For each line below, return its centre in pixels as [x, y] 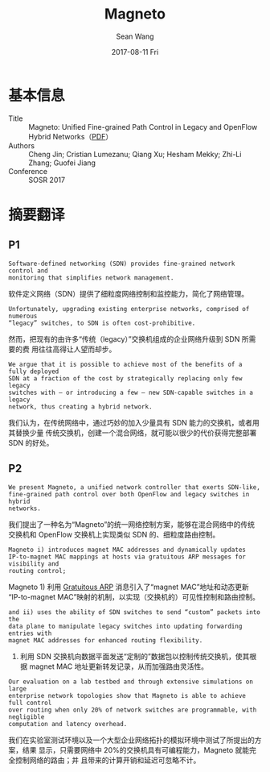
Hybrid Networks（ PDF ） [71, 136]
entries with [30, 633]
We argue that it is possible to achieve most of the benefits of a [125, 364]
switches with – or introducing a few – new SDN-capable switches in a [131, 392]
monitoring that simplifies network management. [91, 278]
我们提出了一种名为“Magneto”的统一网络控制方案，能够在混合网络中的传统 [132, 524]
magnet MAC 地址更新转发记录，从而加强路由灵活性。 [119, 666]
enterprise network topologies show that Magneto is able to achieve [127, 695]
